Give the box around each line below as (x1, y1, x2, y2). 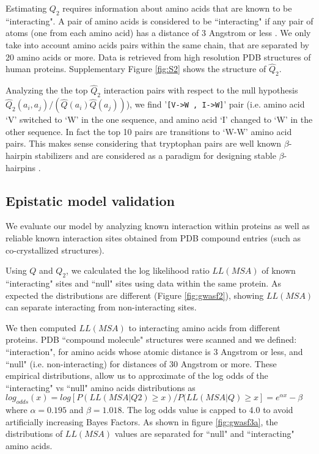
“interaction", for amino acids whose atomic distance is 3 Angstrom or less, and (5, 345, 303, 357)
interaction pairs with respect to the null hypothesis (103, 84, 298, 97)
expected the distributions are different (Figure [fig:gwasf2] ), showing (5, 288, 264, 301)
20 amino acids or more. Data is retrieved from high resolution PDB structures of (5, 50, 311, 63)
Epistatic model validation (5, 191, 175, 210)
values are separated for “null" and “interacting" (114, 427, 295, 440)
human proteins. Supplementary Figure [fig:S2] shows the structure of (5, 62, 266, 75)
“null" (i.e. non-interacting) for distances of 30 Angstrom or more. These (5, 357, 277, 370)
